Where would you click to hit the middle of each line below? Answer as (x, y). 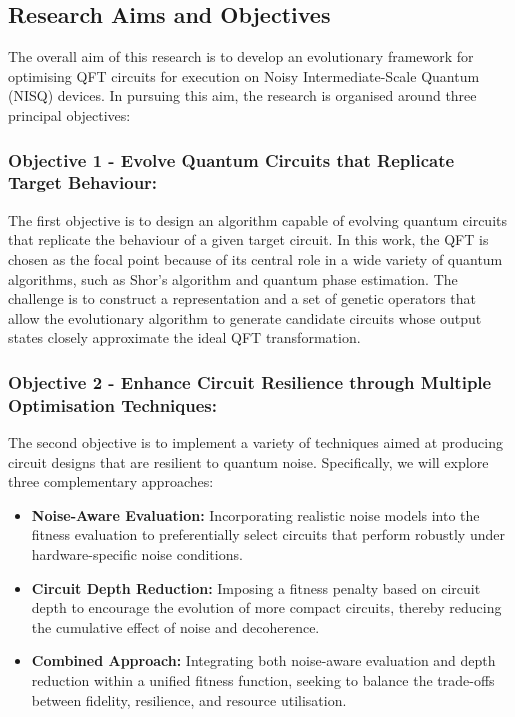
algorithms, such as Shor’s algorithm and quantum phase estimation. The (233, 278)
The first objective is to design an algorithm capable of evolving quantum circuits (257, 219)
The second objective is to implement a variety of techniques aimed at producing (255, 442)
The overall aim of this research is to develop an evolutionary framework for (241, 56)
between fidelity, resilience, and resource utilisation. (189, 699)
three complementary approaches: (111, 481)
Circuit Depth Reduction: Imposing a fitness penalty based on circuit (256, 587)
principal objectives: (69, 114)
